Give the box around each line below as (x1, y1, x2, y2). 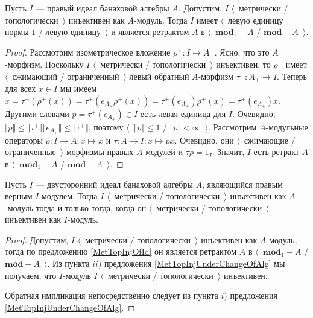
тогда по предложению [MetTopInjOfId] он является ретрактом (5, 245, 237, 258)
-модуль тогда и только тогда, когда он (5, 201, 147, 214)
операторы (5, 133, 43, 146)
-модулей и (142, 145, 183, 158)
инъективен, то (216, 58, 271, 71)
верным (5, 189, 33, 202)
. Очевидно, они (174, 133, 234, 146)
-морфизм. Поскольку (5, 58, 84, 71)
